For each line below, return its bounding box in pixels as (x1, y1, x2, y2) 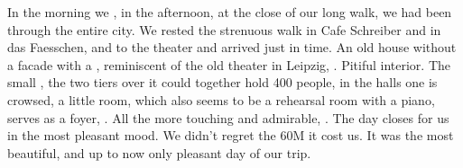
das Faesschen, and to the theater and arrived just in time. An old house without (7, 38, 457, 57)
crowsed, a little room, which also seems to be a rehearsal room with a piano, (7, 90, 435, 109)
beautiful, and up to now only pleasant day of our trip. (7, 143, 311, 162)
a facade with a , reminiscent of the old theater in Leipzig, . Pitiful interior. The (7, 55, 451, 74)
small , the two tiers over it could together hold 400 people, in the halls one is (7, 73, 438, 92)
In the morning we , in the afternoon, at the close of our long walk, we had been (7, 3, 452, 21)
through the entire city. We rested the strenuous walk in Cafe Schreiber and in (7, 20, 441, 39)
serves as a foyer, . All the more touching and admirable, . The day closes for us (7, 108, 449, 127)
